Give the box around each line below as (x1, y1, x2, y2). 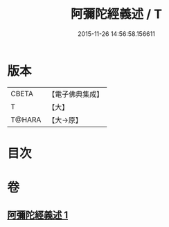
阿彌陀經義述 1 (7, 209, 69, 221)
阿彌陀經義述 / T (70, 6, 163, 22)
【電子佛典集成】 (48, 89, 104, 99)
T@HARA (10, 115, 42, 125)
